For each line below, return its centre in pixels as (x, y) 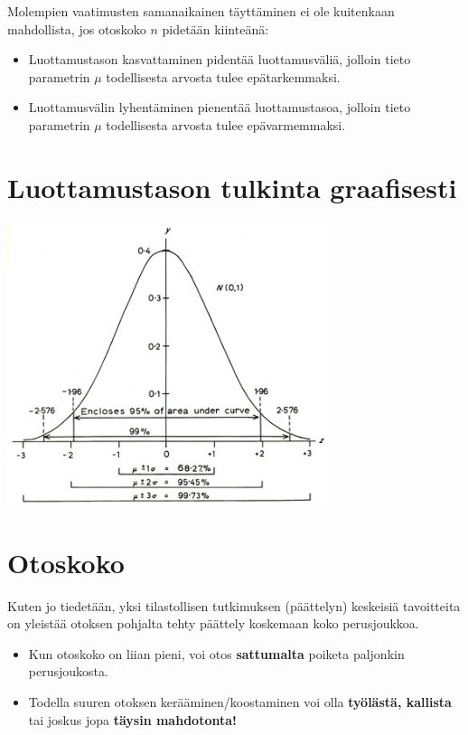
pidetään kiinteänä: (215, 28)
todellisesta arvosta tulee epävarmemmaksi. (226, 124)
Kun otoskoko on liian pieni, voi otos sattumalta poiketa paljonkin (216, 653)
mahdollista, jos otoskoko (77, 28)
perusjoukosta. (68, 671)
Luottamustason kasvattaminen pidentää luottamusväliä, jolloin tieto (220, 59)
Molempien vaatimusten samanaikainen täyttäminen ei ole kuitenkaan (201, 11)
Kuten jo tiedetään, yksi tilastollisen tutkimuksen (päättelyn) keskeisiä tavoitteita (234, 605)
